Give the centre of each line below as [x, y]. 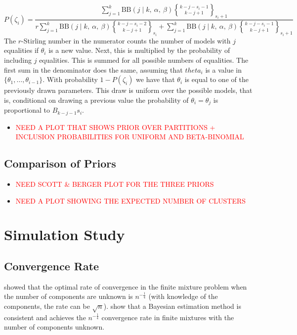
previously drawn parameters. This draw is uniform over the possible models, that [128, 90]
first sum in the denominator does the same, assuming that [93, 69]
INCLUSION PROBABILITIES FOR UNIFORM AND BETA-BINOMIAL [130, 137]
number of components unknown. [54, 327]
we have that [155, 79]
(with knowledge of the [183, 296]
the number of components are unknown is [68, 296]
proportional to [27, 110]
